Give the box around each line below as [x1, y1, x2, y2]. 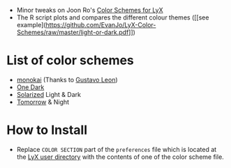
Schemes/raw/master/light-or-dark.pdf [16, 28, 129, 36]
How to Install [6, 122, 88, 138]
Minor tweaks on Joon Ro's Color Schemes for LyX [16, 6, 163, 14]
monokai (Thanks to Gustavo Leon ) [16, 75, 118, 84]
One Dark [16, 83, 45, 91]
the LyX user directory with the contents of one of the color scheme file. [16, 153, 224, 161]
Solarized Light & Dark [16, 90, 82, 98]
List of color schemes [6, 52, 134, 68]
